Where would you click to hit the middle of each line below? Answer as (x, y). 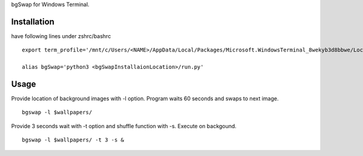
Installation (33, 21)
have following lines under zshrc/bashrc (61, 36)
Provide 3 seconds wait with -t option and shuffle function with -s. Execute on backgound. (124, 126)
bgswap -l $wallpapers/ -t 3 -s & (73, 140)
